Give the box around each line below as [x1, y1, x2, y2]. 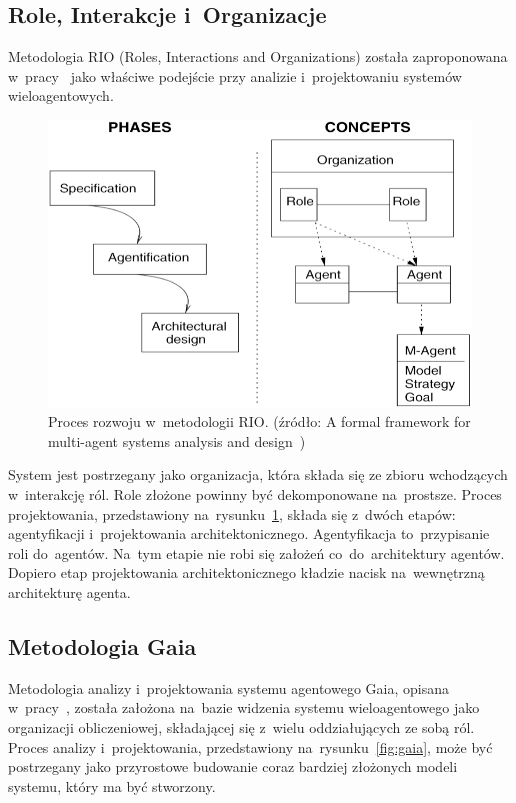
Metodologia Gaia [8, 630, 197, 661]
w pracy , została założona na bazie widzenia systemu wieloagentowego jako [8, 697, 480, 718]
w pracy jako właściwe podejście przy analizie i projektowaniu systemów [8, 65, 462, 86]
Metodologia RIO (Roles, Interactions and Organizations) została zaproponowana [8, 46, 508, 67]
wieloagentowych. [8, 85, 114, 106]
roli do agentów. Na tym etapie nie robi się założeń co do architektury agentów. [8, 542, 505, 563]
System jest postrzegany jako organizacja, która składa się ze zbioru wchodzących [8, 464, 508, 485]
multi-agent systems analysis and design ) [48, 430, 306, 451]
